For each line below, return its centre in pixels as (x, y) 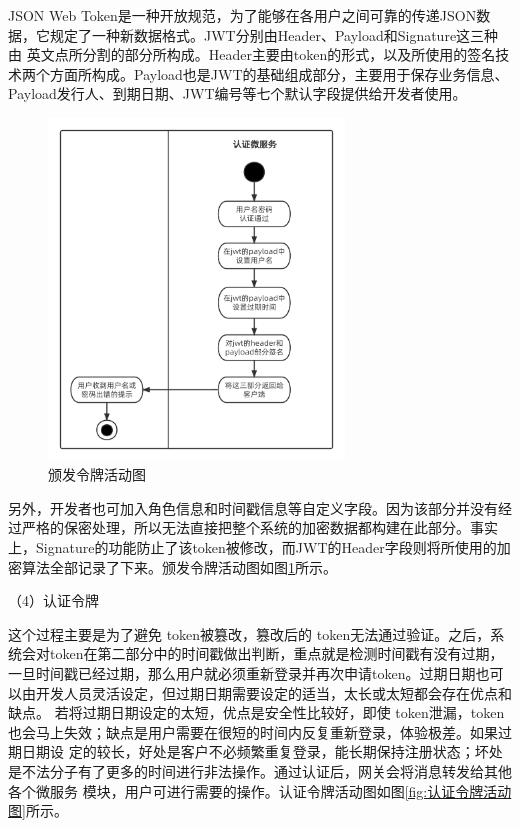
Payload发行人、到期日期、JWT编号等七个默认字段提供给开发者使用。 (237, 93)
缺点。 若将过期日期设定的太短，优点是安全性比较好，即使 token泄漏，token (256, 712)
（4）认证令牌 (53, 600)
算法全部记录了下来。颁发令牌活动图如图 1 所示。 (179, 566)
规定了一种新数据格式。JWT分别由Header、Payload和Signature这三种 (274, 34)
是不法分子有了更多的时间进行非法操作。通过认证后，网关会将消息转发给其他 (260, 770)
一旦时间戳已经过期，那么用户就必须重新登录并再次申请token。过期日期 (242, 672)
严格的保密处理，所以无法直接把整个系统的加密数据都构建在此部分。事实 (259, 527)
